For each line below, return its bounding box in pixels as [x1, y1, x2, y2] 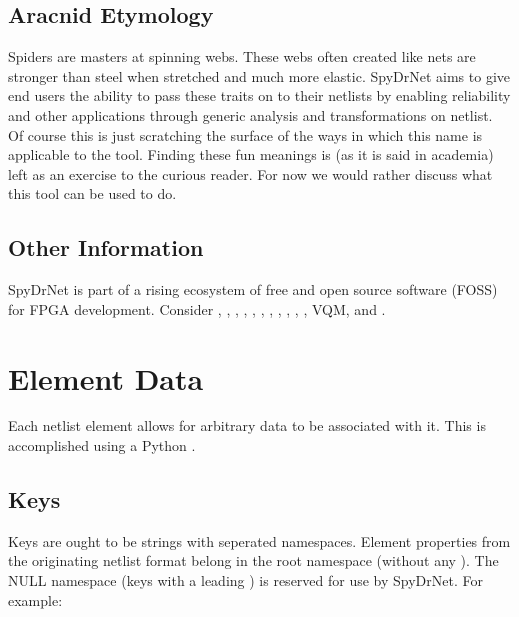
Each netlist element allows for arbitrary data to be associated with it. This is [8, 415, 486, 436]
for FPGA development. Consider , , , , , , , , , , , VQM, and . [8, 298, 386, 319]
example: [8, 589, 63, 610]
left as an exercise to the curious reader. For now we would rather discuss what [8, 163, 493, 184]
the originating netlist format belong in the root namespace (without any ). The [8, 550, 499, 571]
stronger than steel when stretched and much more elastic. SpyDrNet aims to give [8, 65, 510, 86]
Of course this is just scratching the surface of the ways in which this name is [8, 124, 483, 145]
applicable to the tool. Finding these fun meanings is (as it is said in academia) [8, 144, 494, 165]
